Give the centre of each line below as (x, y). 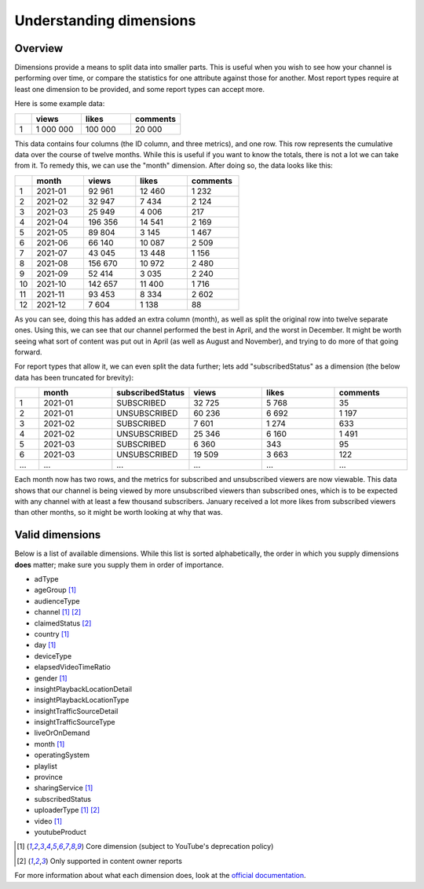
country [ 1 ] (52, 634)
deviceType (53, 656)
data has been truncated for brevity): (74, 377)
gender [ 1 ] (51, 678)
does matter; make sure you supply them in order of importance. (119, 564)
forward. (28, 352)
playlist (46, 766)
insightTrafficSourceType (75, 722)
